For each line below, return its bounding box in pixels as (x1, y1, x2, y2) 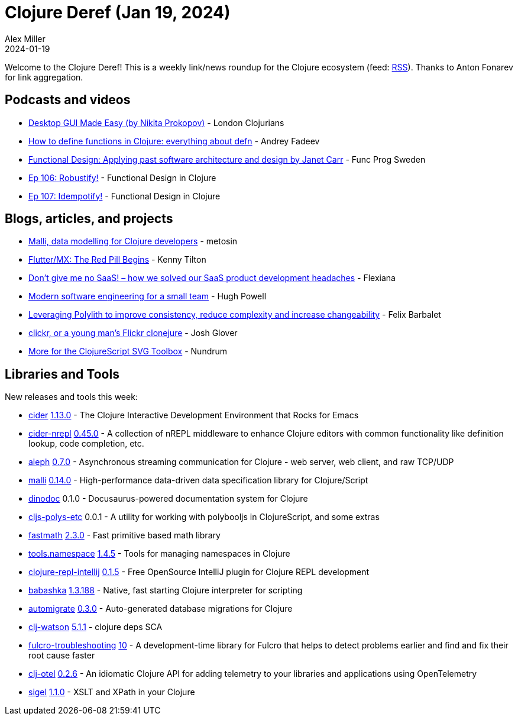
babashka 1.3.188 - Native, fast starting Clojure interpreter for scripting (28, 585, 303, 596)
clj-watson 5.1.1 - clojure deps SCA (28, 622, 163, 632)
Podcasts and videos (5, 92, 131, 108)
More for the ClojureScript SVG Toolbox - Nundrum (28, 346, 228, 357)
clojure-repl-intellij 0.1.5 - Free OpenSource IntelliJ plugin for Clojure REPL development (28, 567, 370, 577)
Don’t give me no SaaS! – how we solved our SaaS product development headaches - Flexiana (28, 273, 396, 283)
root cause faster (28, 650, 95, 661)
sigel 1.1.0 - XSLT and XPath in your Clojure (28, 687, 195, 698)
